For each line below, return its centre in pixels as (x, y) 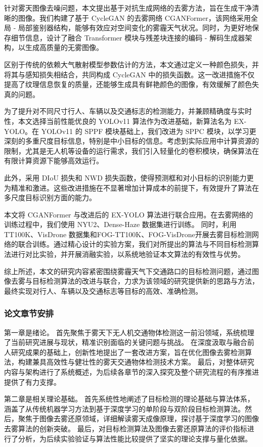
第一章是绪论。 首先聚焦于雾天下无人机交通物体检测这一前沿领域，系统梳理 (129, 332)
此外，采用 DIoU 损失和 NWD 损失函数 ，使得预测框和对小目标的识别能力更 (129, 177)
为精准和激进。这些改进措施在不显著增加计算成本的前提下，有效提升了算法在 (131, 187)
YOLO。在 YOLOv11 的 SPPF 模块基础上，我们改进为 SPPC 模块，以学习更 (130, 131)
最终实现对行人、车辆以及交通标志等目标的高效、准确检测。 (103, 290)
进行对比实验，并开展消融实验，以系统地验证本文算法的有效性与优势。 (128, 254)
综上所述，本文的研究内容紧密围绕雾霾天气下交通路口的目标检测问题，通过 (128, 271)
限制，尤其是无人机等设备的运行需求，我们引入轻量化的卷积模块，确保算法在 (131, 150)
